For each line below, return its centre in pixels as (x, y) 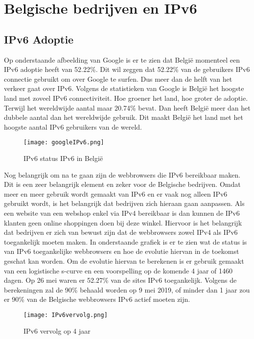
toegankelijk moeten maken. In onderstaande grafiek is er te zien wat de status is (126, 241)
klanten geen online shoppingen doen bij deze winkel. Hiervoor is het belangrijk (123, 222)
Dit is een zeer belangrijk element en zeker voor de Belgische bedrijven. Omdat (122, 184)
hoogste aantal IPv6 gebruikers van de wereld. (73, 126)
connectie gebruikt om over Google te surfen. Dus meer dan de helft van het (118, 79)
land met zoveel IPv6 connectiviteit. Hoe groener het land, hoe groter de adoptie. (126, 98)
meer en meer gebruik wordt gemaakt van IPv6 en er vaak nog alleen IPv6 (116, 193)
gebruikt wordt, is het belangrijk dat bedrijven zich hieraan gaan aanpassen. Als (124, 203)
